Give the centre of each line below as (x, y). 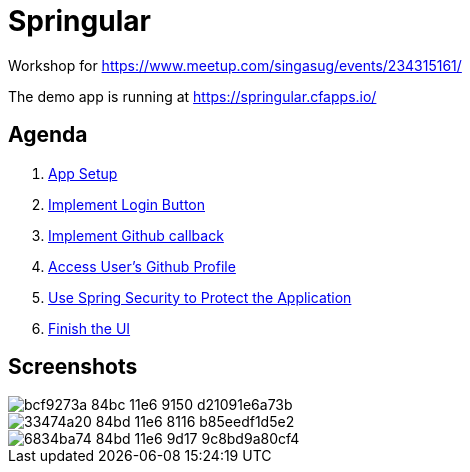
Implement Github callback (136, 235)
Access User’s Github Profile (142, 266)
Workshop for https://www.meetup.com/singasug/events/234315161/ (235, 65)
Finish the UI (89, 328)
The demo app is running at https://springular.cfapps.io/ (192, 96)
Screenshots (73, 367)
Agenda (48, 135)
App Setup (83, 173)
